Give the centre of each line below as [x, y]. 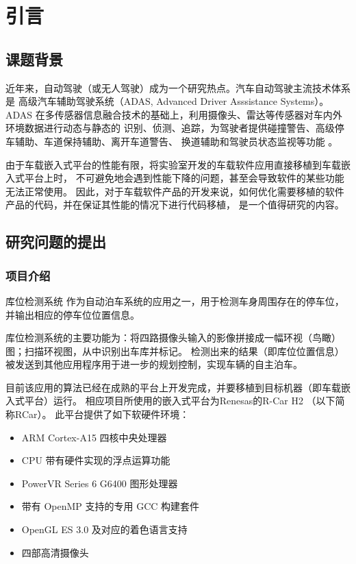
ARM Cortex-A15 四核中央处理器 [94, 437]
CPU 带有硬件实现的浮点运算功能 [96, 460]
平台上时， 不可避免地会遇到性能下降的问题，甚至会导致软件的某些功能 [184, 178]
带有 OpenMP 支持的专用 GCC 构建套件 [111, 506]
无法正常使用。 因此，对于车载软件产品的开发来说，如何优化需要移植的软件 [175, 191]
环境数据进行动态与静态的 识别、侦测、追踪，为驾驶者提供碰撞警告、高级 [170, 128]
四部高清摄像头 [55, 552]
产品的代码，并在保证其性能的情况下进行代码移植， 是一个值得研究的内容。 [175, 205]
